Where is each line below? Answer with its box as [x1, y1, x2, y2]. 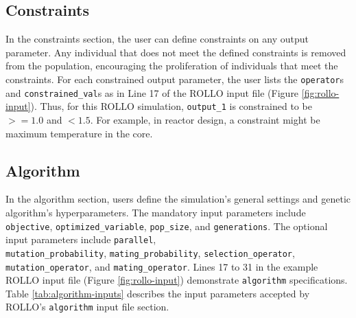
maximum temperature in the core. [5, 126, 153, 140]
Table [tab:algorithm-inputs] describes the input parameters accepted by [5, 286, 310, 300]
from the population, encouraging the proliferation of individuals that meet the [5, 58, 338, 73]
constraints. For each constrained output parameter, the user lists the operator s [5, 71, 344, 86]
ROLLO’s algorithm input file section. [5, 299, 169, 314]
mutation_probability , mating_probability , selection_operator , [5, 245, 295, 260]
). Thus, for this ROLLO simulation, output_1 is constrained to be [30, 99, 312, 113]
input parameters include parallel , [5, 232, 156, 247]
